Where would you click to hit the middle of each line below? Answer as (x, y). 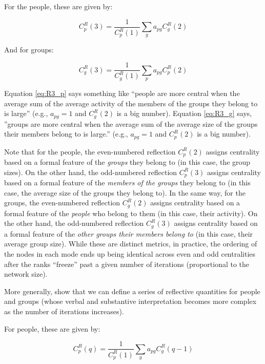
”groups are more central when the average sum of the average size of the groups (131, 123)
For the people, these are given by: (58, 6)
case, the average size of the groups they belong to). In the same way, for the (125, 192)
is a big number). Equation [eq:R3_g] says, (184, 113)
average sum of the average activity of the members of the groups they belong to (131, 103)
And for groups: (29, 50)
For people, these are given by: (52, 328)
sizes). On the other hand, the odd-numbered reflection (91, 172)
